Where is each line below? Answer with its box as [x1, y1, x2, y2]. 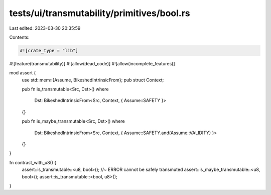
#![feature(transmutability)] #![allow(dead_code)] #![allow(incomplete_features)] [9, 60, 175, 66]
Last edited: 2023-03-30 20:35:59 [9, 25, 81, 31]
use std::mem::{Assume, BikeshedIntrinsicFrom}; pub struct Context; [22, 77, 164, 83]
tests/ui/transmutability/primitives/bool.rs [9, 8, 190, 19]
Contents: [9, 34, 30, 40]
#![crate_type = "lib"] [20, 48, 79, 53]
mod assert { [9, 70, 36, 76]
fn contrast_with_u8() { [9, 159, 57, 165]
